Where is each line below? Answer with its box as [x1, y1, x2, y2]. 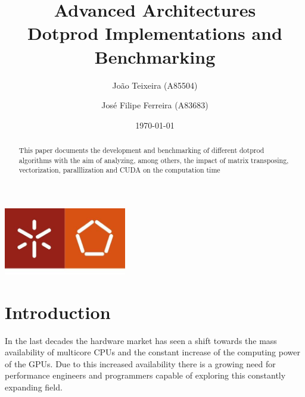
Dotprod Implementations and [27, 21, 282, 45]
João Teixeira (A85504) [112, 79, 198, 91]
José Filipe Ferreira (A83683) [101, 99, 208, 111]
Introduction [5, 299, 111, 324]
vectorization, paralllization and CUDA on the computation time [18, 165, 220, 175]
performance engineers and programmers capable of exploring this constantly [5, 369, 286, 382]
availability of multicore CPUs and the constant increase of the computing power [5, 346, 300, 358]
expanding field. [5, 381, 63, 393]
